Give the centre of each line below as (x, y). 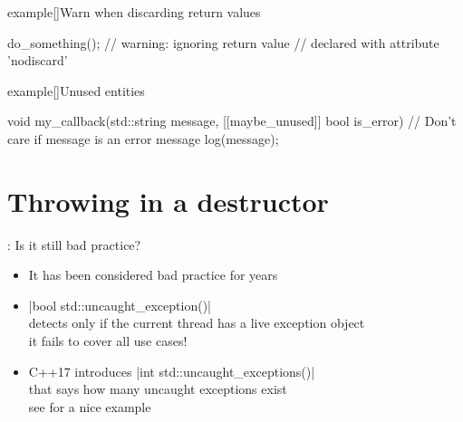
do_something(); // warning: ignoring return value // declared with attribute (223, 42)
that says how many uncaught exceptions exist (158, 389)
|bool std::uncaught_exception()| (120, 305)
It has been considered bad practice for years (153, 275)
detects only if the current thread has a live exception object (197, 323)
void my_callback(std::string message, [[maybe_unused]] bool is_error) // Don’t (232, 121)
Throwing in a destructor (168, 201)
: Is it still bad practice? (74, 244)
